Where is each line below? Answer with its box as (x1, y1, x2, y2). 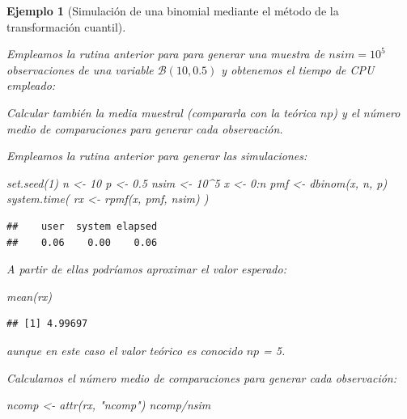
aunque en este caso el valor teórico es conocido (6, 341, 243, 358)
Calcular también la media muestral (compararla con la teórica (6, 104, 316, 121)
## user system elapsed (6, 220, 158, 232)
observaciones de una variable (6, 61, 154, 78)
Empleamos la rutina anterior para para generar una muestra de (6, 45, 325, 62)
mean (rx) (6, 287, 53, 304)
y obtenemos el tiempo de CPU (221, 61, 375, 78)
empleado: (6, 77, 56, 94)
